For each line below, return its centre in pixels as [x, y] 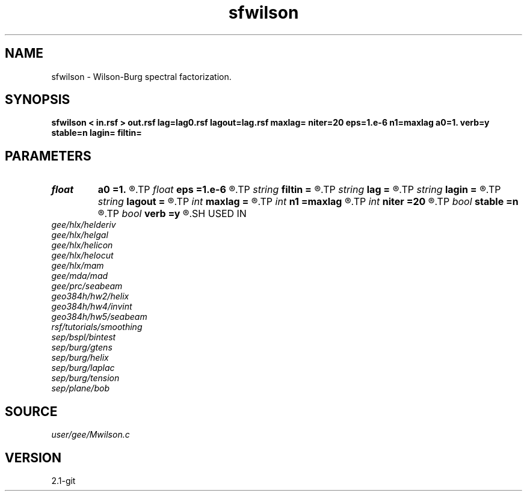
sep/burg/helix [80, 358]
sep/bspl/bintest [84, 337]
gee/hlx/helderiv [84, 225]
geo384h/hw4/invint [92, 307]
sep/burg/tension [85, 378]
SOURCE [31, 411]
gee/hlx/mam [78, 266]
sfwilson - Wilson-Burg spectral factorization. [141, 76]
